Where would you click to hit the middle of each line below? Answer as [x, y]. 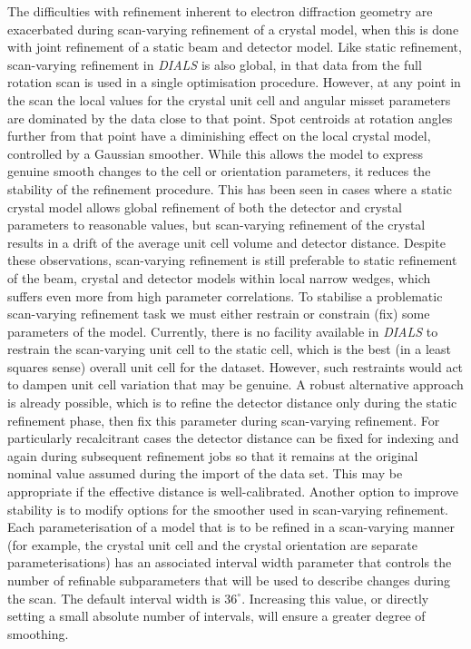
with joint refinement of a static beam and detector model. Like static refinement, [235, 47]
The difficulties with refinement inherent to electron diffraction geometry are [220, 11]
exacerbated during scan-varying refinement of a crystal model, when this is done [233, 29]
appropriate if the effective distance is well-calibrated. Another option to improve [233, 492]
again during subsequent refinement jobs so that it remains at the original [213, 455]
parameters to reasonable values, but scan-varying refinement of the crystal [216, 225]
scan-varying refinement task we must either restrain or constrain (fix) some [219, 314]
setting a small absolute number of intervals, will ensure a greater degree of [216, 616]
